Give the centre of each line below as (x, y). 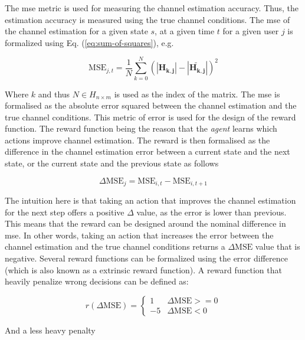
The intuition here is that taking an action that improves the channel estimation (150, 200)
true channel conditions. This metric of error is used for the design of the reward (150, 117)
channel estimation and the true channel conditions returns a (115, 246)
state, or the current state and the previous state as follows (112, 163)
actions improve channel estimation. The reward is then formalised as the (137, 140)
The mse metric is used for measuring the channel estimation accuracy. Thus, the (152, 8)
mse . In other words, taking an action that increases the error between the (139, 235)
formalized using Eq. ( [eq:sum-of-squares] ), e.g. (89, 42)
